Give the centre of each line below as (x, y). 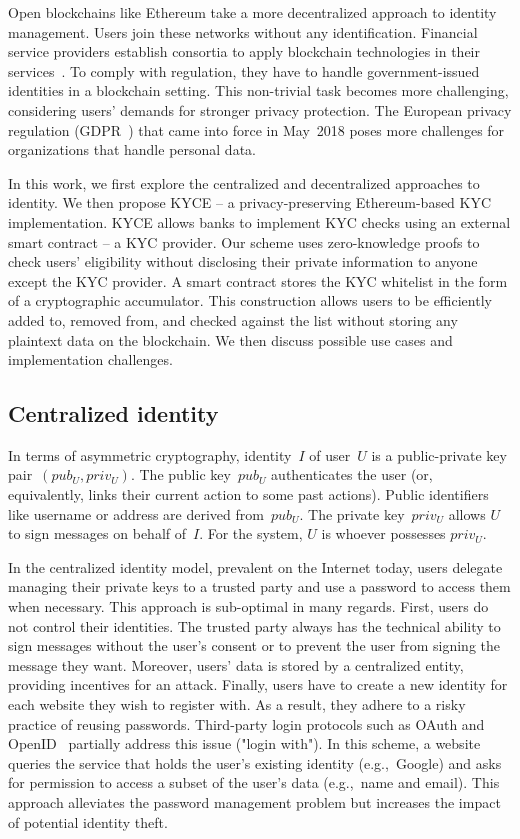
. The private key (352, 513)
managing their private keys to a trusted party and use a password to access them (259, 586)
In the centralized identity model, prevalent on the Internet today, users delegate (255, 566)
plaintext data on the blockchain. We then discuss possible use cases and (230, 339)
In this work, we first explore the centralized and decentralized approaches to (244, 182)
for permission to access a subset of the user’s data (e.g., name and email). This (254, 782)
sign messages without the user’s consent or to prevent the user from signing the (254, 645)
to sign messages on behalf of (97, 533)
